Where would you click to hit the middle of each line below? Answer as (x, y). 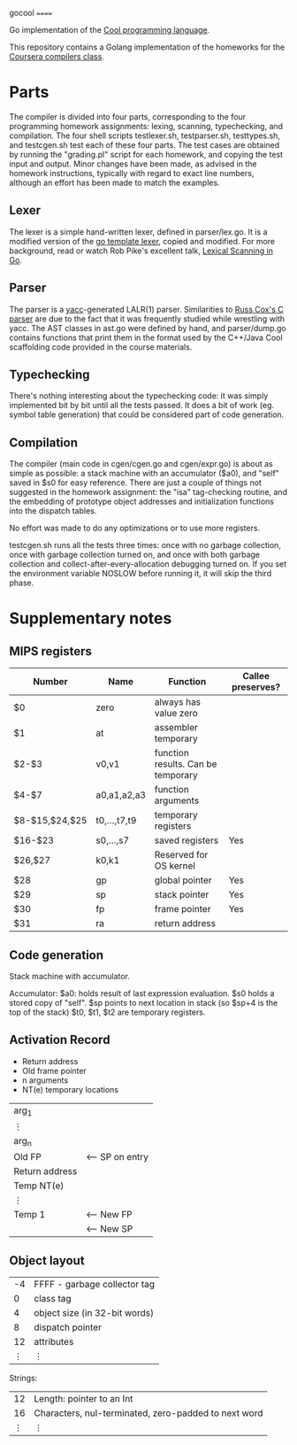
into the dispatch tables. (53, 511)
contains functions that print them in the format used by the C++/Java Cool (146, 337)
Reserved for (181, 855)
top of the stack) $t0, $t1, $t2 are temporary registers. (107, 1012)
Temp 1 (30, 1215)
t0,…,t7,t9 (116, 821)
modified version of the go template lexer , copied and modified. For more (142, 241)
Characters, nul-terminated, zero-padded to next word (148, 1413)
